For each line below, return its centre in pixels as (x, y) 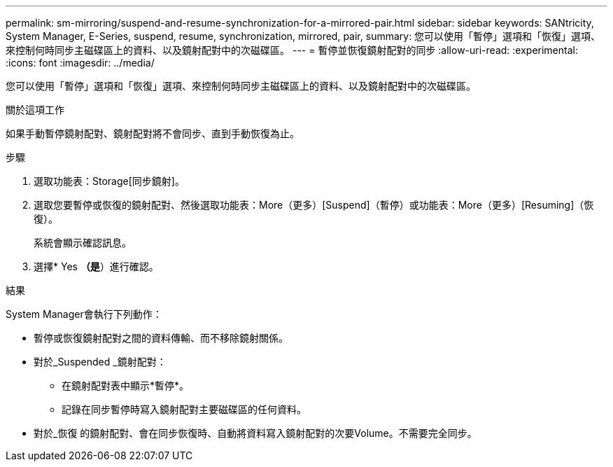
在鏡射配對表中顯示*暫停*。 (126, 385)
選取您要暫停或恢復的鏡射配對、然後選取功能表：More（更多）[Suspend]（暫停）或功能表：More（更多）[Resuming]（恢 (314, 205)
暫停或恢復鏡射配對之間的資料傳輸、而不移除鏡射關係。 (161, 338)
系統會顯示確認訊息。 (83, 243)
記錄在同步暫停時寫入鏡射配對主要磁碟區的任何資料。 (184, 409)
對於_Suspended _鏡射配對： (100, 362)
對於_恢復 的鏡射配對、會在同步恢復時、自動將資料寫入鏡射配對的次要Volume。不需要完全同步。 (255, 433)
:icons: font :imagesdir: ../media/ (80, 63)
